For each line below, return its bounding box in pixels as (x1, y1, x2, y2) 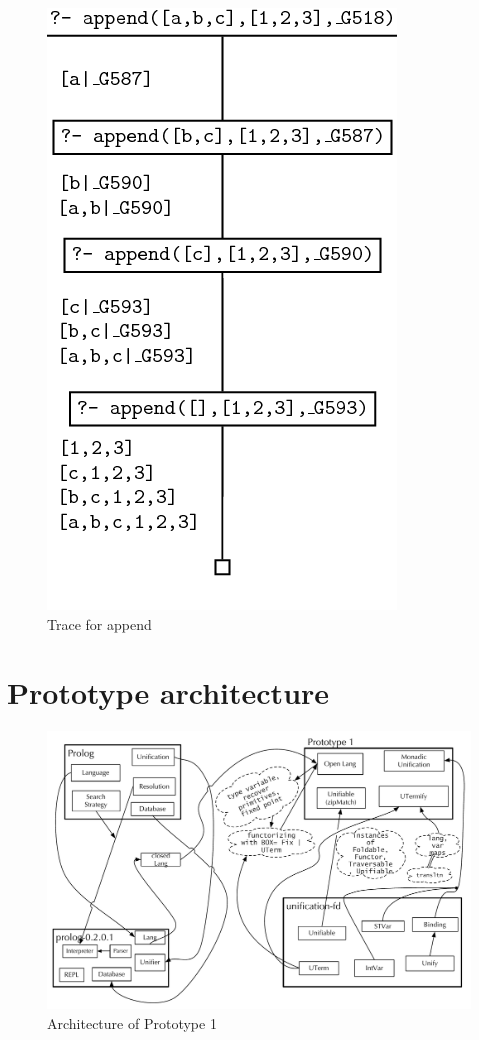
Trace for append (47, 613, 152, 634)
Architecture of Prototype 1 (47, 1012, 217, 1033)
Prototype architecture (7, 672, 330, 713)
